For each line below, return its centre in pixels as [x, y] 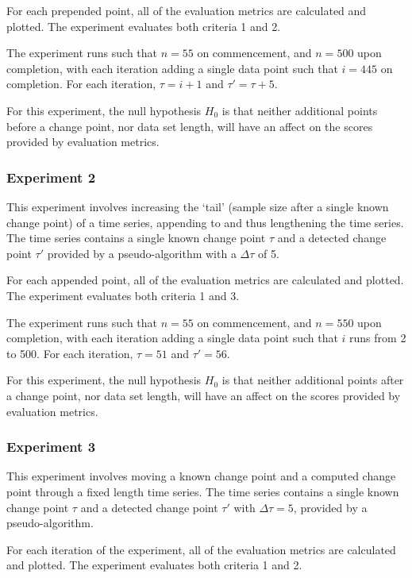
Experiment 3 [51, 447]
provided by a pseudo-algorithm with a [142, 253]
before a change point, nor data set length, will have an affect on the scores [190, 126]
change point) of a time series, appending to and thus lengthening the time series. [205, 222]
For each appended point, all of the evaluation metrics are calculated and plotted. [205, 280]
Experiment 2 [51, 177]
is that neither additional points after [313, 380]
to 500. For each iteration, [70, 353]
